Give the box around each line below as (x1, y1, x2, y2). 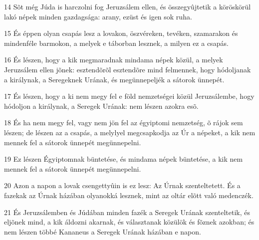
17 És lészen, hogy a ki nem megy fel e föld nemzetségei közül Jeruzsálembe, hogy (4, 91, 255, 101)
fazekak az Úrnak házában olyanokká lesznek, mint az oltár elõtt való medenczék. (4, 190, 254, 200)
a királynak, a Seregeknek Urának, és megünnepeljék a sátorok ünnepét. (4, 74, 225, 84)
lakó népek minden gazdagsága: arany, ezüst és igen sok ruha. (4, 11, 192, 21)
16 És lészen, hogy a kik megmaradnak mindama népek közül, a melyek (4, 54, 223, 65)
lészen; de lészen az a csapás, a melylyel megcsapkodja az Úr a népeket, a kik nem (4, 127, 256, 137)
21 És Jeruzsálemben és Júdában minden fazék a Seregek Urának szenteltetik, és (4, 207, 250, 217)
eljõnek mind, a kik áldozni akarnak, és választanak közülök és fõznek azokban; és (4, 217, 255, 227)
